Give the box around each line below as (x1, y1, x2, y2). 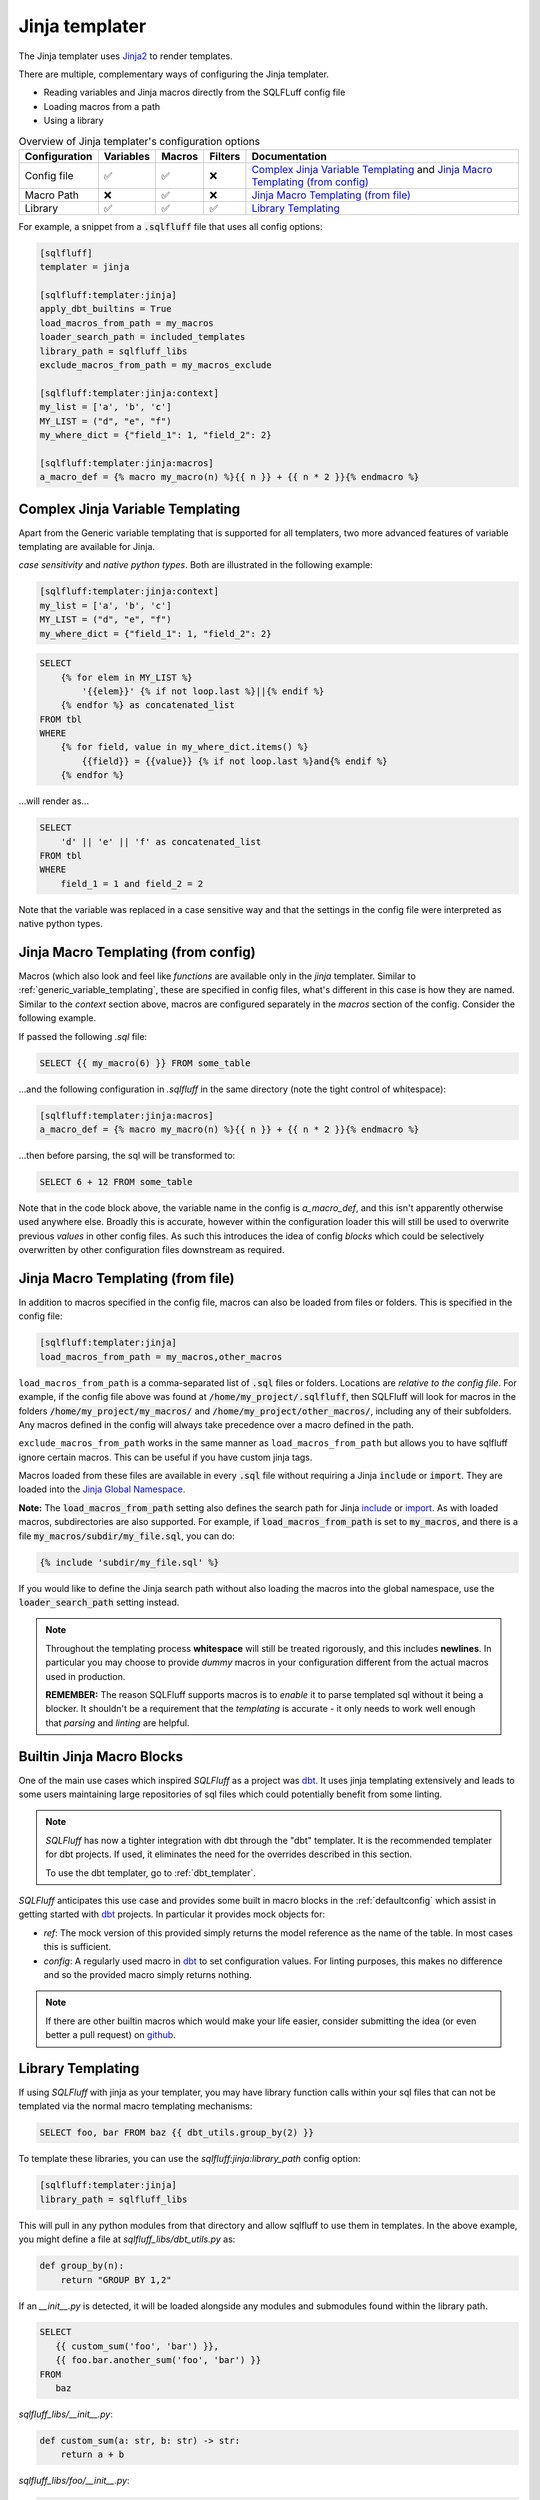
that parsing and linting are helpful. (45, 1716, 190, 1729)
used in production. (45, 1670, 126, 1682)
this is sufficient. (43, 1941, 112, 1953)
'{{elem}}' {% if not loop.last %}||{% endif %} (81, 685, 325, 697)
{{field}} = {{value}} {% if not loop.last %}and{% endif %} (81, 755, 388, 767)
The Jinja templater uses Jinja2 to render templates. (18, 50, 234, 62)
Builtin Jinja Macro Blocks (18, 1748, 184, 1765)
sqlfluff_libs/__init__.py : (18, 2408, 114, 2420)
